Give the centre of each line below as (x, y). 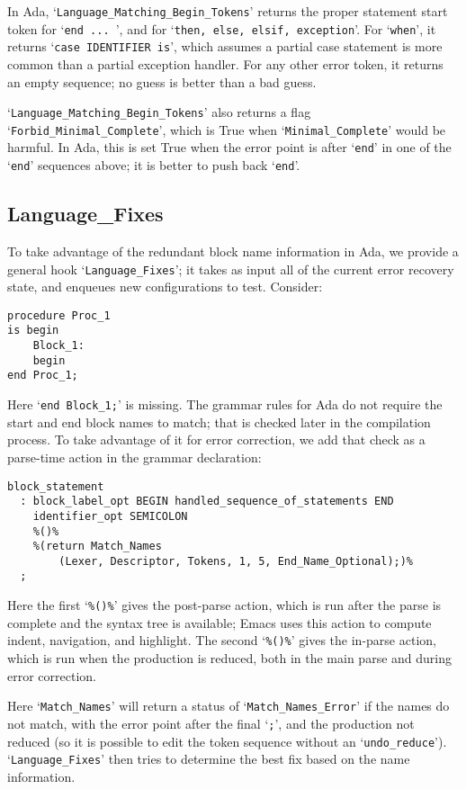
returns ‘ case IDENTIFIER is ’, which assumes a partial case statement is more (225, 46)
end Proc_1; (43, 376)
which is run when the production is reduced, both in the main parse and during (229, 658)
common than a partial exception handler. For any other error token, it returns (225, 63)
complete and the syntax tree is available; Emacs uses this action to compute (220, 622)
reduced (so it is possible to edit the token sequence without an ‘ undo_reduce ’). (227, 741)
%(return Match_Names (97, 547)
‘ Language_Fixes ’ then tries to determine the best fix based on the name (209, 759)
